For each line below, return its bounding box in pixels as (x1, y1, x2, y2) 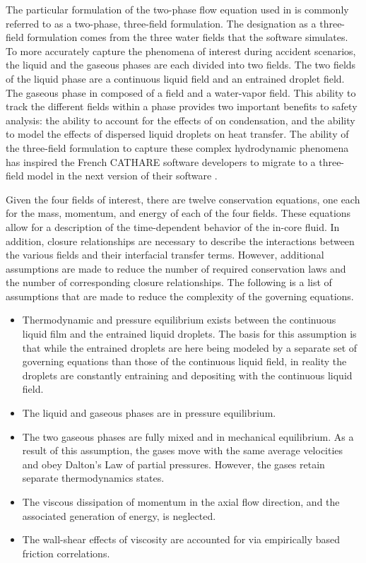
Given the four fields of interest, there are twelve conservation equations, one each (6, 191, 360, 206)
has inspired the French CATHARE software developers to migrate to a (6, 154, 316, 169)
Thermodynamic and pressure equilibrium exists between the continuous (22, 312, 336, 327)
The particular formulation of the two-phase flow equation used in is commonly (6, 2, 349, 16)
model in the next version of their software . (27, 168, 218, 183)
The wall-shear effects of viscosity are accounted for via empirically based (22, 532, 341, 547)
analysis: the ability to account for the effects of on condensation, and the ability (6, 112, 355, 127)
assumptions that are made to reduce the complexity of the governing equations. (6, 288, 354, 303)
